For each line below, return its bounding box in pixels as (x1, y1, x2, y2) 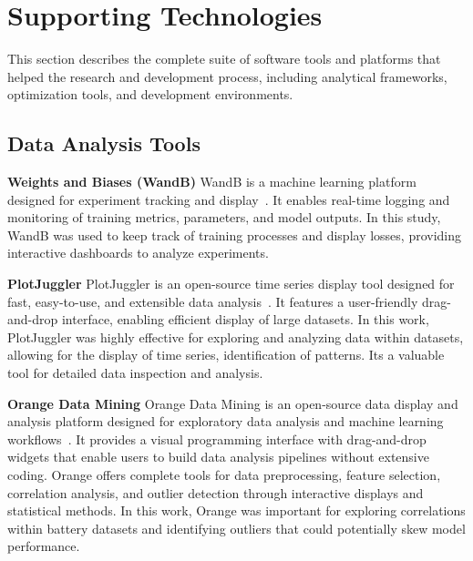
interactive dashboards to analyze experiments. (7, 243, 269, 262)
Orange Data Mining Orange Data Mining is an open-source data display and (7, 393, 458, 413)
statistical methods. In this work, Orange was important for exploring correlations (7, 501, 466, 520)
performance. (7, 536, 80, 556)
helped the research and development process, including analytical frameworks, (7, 66, 447, 86)
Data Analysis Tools (7, 129, 201, 158)
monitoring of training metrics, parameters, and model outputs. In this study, (7, 208, 441, 227)
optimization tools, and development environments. (7, 85, 293, 104)
